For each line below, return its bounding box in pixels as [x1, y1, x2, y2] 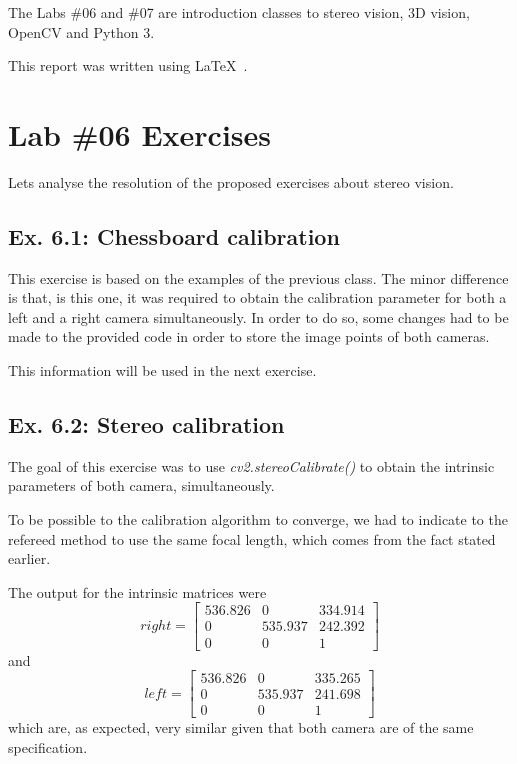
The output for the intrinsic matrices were [8, 581, 267, 602]
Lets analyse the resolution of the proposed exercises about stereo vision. [8, 171, 454, 192]
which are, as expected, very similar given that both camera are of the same [8, 717, 474, 738]
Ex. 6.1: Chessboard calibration [8, 220, 340, 251]
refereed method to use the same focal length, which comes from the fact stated [8, 528, 496, 549]
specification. [8, 736, 88, 757]
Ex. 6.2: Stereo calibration [8, 409, 285, 440]
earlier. [8, 548, 51, 569]
